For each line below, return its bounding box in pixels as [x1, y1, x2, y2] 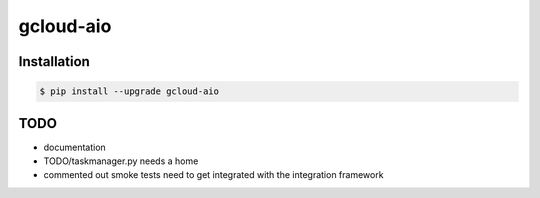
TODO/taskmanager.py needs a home [43, 155, 199, 167]
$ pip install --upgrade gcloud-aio [39, 86, 220, 97]
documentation [43, 141, 107, 153]
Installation [18, 53, 90, 70]
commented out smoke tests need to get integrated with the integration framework [43, 169, 384, 181]
